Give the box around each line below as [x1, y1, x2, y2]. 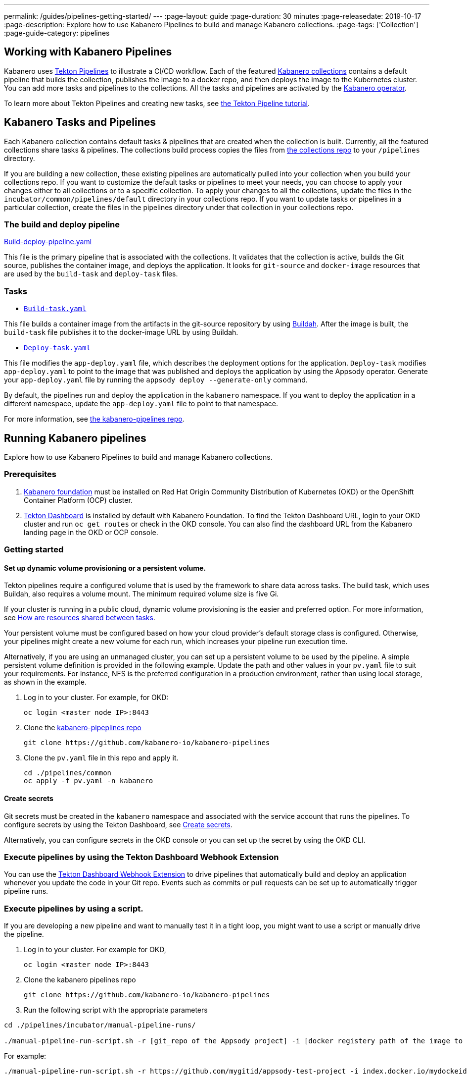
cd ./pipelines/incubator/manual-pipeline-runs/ [4, 1021, 196, 1029]
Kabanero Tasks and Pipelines [4, 116, 156, 129]
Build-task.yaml [24, 305, 87, 313]
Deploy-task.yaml [24, 344, 91, 352]
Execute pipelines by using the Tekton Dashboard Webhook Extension [4, 852, 279, 862]
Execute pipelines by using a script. [4, 903, 143, 914]
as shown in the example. [4, 678, 87, 687]
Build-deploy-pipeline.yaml [4, 237, 92, 246]
